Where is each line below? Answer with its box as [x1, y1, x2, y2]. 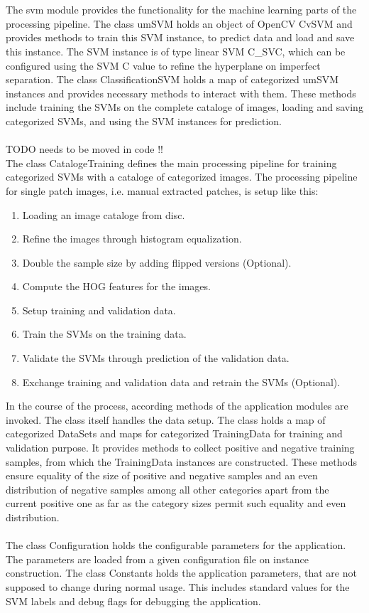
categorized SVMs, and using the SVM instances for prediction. [6, 113, 282, 128]
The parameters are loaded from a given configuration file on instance [6, 551, 309, 566]
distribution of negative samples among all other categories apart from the [6, 481, 329, 496]
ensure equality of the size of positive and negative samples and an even [6, 468, 318, 483]
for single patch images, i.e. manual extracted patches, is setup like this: [6, 183, 319, 198]
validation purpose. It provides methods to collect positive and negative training [6, 440, 355, 455]
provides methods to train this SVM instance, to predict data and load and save [6, 30, 355, 45]
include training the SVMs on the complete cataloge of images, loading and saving [6, 100, 363, 114]
